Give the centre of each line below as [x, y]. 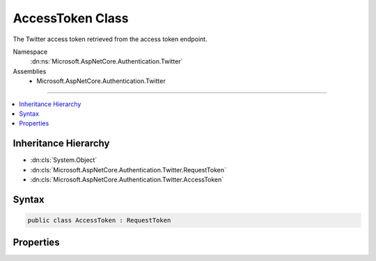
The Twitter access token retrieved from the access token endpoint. [110, 39]
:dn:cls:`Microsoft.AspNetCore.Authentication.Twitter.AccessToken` [127, 179]
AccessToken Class [71, 18]
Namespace [30, 52]
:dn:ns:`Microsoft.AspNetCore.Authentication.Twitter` [107, 61]
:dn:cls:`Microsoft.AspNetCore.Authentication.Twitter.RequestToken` [128, 170]
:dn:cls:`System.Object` [64, 160]
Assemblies [30, 71]
